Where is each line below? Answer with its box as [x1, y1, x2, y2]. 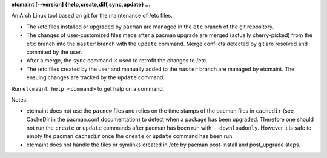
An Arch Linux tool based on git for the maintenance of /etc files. [11, 12, 173, 19]
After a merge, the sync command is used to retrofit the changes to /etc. [26, 57, 208, 64]
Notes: [11, 96, 28, 103]
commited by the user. [26, 48, 82, 56]
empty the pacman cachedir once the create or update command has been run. [26, 133, 234, 140]
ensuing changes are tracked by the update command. [26, 74, 165, 81]
